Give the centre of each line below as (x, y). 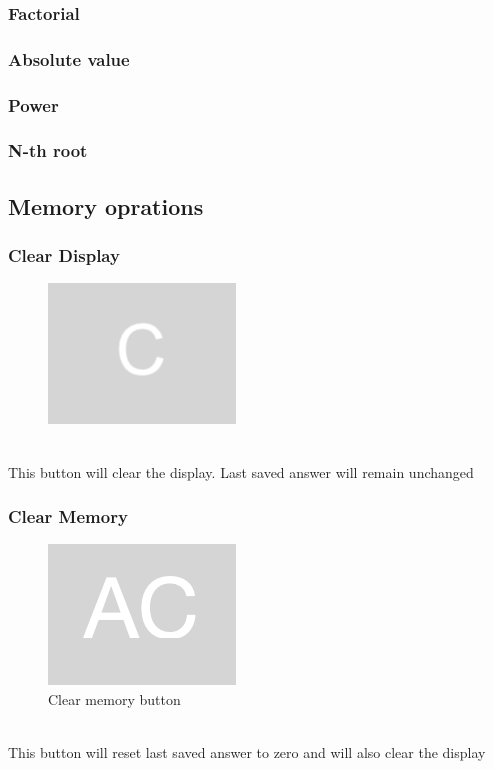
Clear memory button (114, 698)
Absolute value (69, 58)
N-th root (48, 150)
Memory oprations (106, 205)
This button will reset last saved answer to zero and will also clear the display (247, 752)
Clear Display (64, 255)
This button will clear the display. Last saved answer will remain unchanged (241, 471)
